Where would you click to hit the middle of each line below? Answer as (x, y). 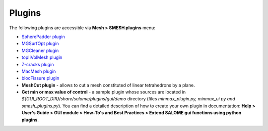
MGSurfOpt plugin (40, 44)
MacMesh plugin (39, 71)
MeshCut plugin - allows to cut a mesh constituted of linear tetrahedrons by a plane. (108, 85)
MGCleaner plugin (40, 50)
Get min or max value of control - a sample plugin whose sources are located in (104, 92)
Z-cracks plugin (38, 64)
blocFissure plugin (40, 78)
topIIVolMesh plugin (42, 57)
